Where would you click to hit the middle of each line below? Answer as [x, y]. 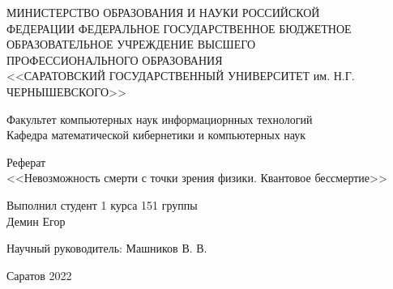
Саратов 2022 [39, 275]
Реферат [26, 161]
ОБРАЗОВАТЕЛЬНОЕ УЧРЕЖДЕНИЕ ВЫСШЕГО [131, 44]
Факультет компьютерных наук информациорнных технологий [160, 119]
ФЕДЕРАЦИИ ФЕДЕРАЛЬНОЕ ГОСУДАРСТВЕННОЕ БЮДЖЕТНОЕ [179, 28]
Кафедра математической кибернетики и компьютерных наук [156, 135]
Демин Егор [36, 221]
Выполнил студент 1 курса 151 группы [102, 204]
